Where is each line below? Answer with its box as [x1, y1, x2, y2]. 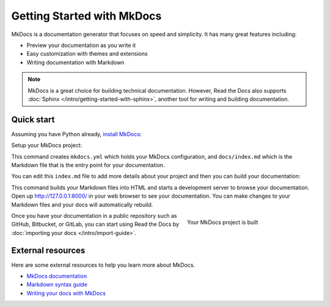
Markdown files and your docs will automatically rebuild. [11, 201, 153, 208]
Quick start [11, 114, 55, 125]
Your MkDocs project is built [187, 219, 258, 226]
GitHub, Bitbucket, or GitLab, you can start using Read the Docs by [11, 220, 180, 228]
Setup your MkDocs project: [11, 142, 82, 149]
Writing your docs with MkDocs [26, 289, 106, 297]
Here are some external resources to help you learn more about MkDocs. [11, 261, 196, 269]
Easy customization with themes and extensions [26, 50, 148, 57]
